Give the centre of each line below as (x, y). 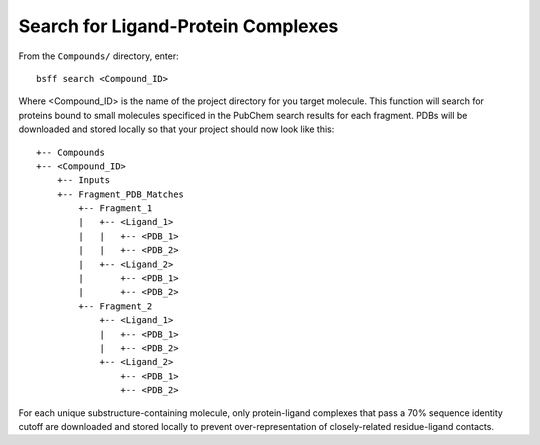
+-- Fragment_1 (115, 208)
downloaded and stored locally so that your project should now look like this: (176, 129)
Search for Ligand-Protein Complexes (178, 26)
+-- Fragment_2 (115, 306)
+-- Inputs (83, 180)
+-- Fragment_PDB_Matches (120, 194)
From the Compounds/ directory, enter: (98, 56)
